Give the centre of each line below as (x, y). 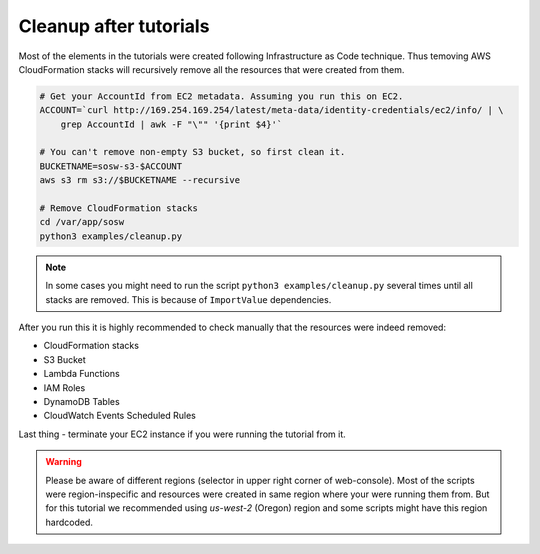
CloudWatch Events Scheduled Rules (120, 416)
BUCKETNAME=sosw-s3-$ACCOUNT (111, 166)
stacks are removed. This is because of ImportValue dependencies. (188, 299)
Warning (63, 462)
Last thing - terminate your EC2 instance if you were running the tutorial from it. (182, 434)
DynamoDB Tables (81, 401)
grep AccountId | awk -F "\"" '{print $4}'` (171, 124)
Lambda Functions (81, 374)
